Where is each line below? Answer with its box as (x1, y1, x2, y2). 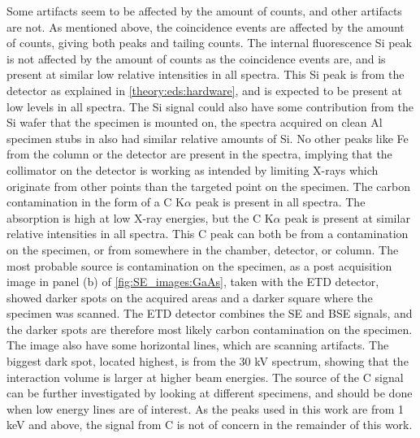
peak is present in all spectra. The (195, 193, 366, 210)
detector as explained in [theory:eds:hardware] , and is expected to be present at (6, 81, 403, 98)
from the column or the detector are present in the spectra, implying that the (6, 145, 392, 163)
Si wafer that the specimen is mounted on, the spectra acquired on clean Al (6, 114, 383, 131)
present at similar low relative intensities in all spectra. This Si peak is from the (6, 66, 405, 83)
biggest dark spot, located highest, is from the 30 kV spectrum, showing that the (6, 353, 409, 370)
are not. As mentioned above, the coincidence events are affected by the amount (6, 18, 405, 35)
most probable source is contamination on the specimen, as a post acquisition (6, 257, 392, 274)
